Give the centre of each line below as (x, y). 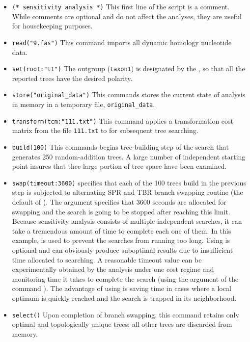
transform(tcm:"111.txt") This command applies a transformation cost (123, 120)
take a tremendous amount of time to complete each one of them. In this (122, 230)
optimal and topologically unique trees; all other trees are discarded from (122, 324)
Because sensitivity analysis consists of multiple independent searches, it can (127, 221)
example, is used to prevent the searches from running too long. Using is (121, 240)
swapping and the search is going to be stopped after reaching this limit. (121, 211)
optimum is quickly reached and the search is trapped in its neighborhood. (124, 298)
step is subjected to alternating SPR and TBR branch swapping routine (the (127, 192)
